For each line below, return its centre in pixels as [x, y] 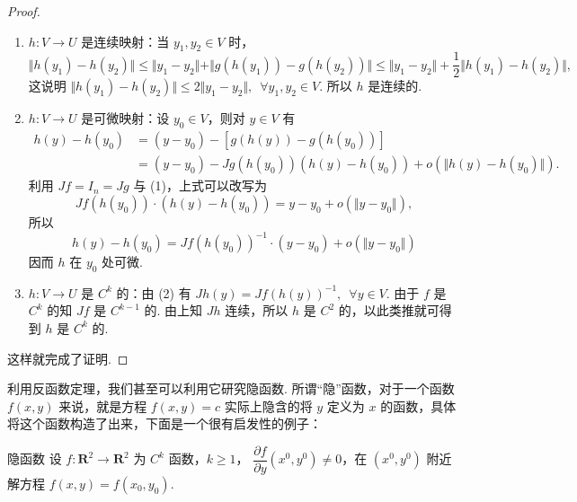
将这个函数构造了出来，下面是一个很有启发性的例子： [164, 423]
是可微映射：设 [125, 118]
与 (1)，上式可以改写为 [200, 185]
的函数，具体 [418, 405]
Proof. [24, 11]
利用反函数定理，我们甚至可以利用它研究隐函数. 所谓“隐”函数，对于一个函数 [231, 388]
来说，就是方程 [103, 405]
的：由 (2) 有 [154, 292]
